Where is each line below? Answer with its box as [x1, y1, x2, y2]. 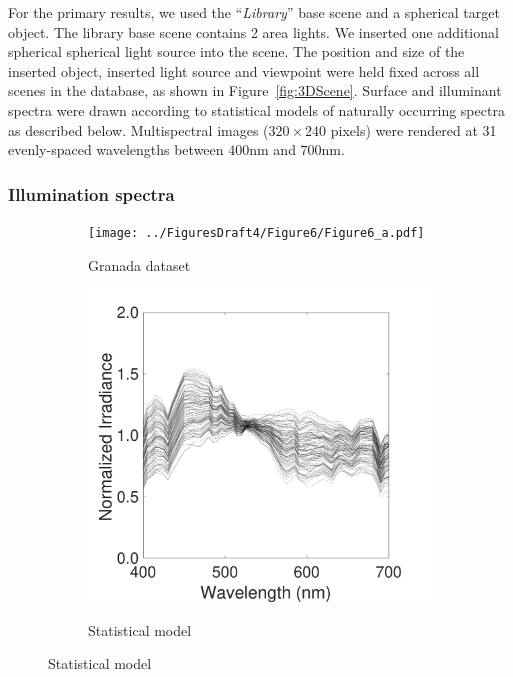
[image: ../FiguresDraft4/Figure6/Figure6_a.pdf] [88, 225, 425, 240]
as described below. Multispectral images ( [8, 119, 269, 140]
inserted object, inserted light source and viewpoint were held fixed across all [8, 60, 480, 81]
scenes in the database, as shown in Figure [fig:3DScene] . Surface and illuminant [8, 80, 502, 101]
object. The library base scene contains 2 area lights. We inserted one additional [8, 21, 499, 42]
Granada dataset [88, 254, 191, 275]
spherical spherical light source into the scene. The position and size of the [8, 41, 465, 62]
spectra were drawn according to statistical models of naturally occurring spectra [8, 99, 505, 120]
